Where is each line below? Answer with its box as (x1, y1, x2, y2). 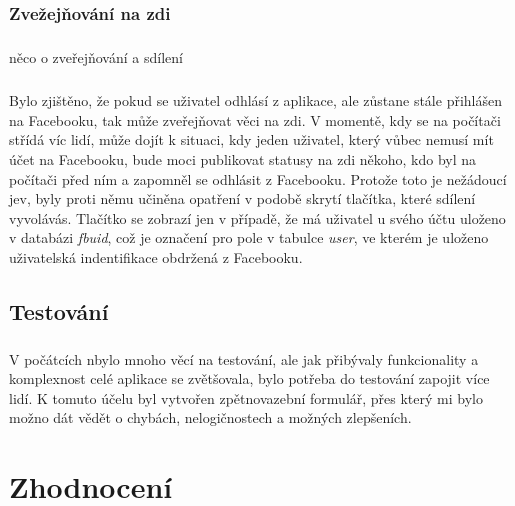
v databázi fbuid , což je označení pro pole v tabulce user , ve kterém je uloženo (9, 227, 489, 248)
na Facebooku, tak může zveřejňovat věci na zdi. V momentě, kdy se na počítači (9, 109, 501, 130)
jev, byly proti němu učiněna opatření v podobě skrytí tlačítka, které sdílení (9, 188, 476, 209)
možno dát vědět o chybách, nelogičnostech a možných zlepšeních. (9, 407, 412, 428)
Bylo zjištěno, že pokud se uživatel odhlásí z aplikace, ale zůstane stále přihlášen (9, 90, 502, 111)
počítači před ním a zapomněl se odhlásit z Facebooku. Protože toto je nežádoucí (9, 168, 507, 189)
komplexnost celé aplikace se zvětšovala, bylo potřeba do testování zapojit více (9, 368, 490, 389)
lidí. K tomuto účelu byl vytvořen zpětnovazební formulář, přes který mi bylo (9, 387, 483, 408)
